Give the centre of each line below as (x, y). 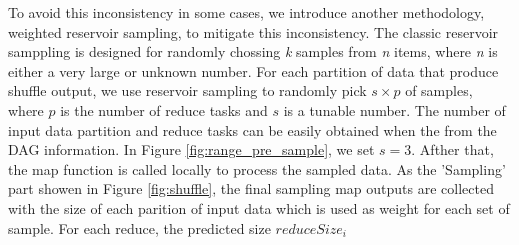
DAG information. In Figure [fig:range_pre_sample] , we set (191, 149)
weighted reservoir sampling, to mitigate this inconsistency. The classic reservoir (253, 31)
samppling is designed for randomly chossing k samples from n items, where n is (253, 51)
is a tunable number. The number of (394, 109)
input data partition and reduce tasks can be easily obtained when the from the (252, 129)
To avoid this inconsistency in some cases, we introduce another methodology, (246, 12)
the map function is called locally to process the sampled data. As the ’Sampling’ (257, 168)
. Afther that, (452, 149)
